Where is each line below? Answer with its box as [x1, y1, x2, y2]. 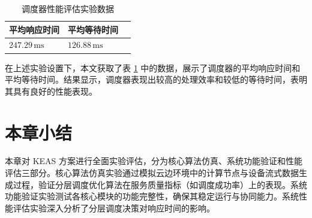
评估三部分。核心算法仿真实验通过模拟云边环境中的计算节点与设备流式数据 [5, 166, 299, 179]
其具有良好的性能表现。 [5, 84, 97, 97]
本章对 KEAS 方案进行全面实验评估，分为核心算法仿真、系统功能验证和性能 [5, 155, 303, 167]
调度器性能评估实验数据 [22, 2, 114, 14]
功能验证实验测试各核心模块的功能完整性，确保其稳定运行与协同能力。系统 [5, 190, 299, 202]
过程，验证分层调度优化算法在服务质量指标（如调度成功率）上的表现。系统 [13, 178, 307, 190]
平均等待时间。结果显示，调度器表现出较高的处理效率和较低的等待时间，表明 [5, 73, 307, 86]
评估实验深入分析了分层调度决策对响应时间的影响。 [13, 201, 215, 214]
